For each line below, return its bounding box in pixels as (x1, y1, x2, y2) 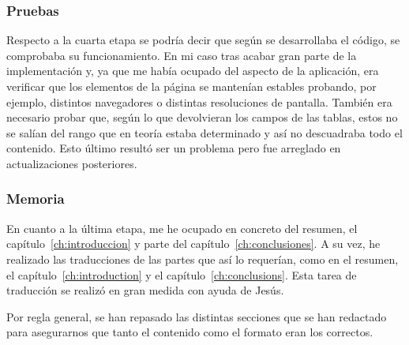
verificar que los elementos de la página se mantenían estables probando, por (6, 78, 377, 94)
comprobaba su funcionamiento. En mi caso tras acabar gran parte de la (6, 47, 357, 63)
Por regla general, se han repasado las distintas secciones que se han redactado (6, 308, 387, 324)
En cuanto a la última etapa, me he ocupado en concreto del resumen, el (6, 219, 358, 236)
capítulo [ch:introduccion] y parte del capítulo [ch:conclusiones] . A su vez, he (6, 235, 381, 252)
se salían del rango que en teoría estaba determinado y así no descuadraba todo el (6, 124, 403, 141)
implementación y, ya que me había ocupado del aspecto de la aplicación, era (6, 62, 379, 79)
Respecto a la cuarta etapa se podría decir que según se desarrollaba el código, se (6, 32, 400, 48)
